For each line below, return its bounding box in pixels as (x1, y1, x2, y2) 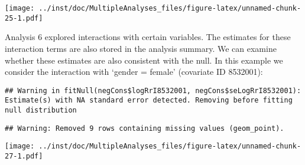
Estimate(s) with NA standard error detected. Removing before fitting (5, 96, 293, 105)
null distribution (5, 106, 77, 114)
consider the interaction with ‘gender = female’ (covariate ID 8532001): (5, 65, 263, 78)
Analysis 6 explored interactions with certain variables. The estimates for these (5, 31, 291, 43)
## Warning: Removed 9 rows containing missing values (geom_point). (5, 124, 284, 133)
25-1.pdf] (5, 14, 43, 22)
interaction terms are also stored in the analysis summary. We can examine (5, 42, 277, 54)
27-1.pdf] (5, 151, 43, 160)
